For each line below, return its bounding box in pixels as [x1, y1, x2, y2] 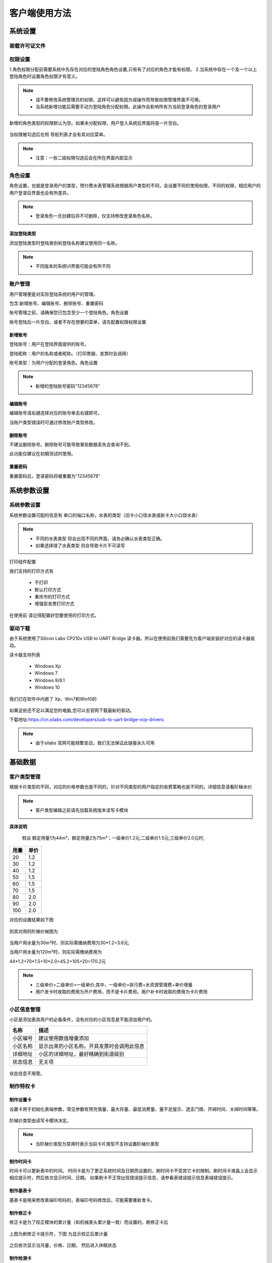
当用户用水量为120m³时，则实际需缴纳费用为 [9, 949, 102, 955]
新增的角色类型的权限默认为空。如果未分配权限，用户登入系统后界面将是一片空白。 [9, 120, 181, 126]
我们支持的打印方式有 [9, 568, 54, 574]
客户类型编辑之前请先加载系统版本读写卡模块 [35, 807, 128, 813]
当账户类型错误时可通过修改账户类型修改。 [9, 419, 98, 425]
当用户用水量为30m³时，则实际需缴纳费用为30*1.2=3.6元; [9, 940, 129, 946]
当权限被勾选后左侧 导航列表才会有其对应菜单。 [9, 131, 108, 137]
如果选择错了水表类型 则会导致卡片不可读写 [35, 543, 125, 549]
